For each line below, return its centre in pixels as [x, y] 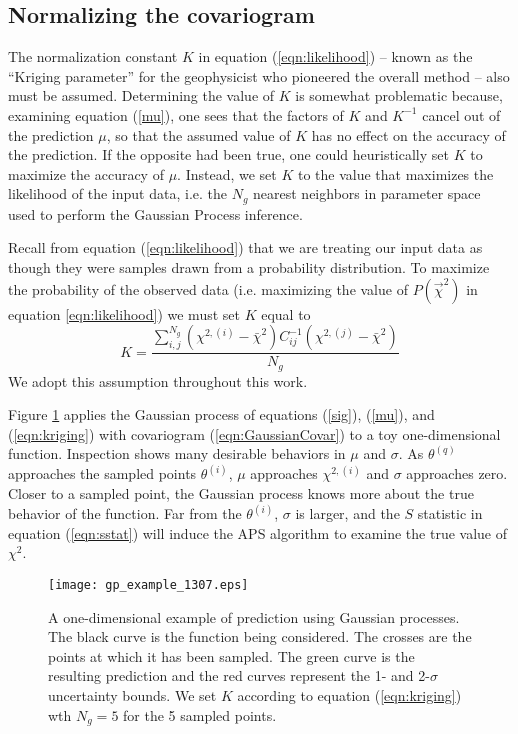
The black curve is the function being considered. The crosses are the [260, 636]
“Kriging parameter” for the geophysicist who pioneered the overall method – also [259, 75]
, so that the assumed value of [198, 134]
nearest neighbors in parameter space [367, 193]
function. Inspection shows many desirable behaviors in [177, 453]
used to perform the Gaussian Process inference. [155, 213]
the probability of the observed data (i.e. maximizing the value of [208, 288]
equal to [286, 313]
